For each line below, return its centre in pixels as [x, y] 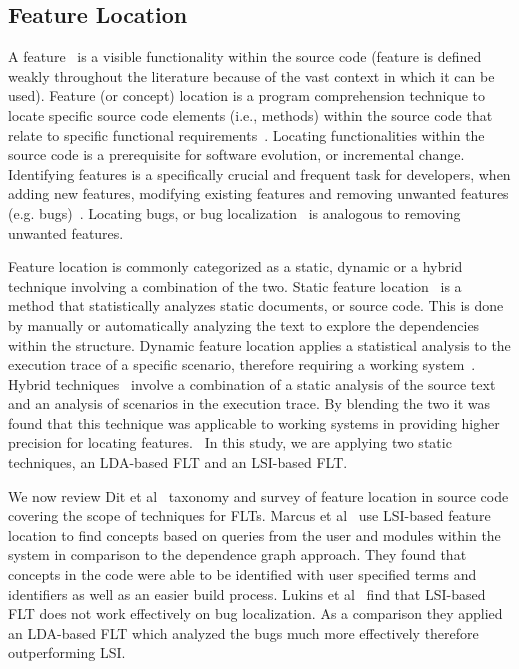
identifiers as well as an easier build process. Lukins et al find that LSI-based [247, 593]
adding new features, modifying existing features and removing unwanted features [258, 193]
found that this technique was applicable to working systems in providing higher [254, 422]
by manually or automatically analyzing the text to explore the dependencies [244, 324]
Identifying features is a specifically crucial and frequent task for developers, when [259, 173]
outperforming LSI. [67, 652]
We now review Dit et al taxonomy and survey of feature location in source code [258, 495]
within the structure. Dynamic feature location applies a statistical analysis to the [259, 344]
